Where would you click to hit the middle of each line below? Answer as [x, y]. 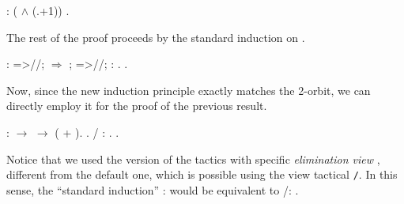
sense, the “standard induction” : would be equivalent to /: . [153, 189]
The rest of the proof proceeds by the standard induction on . [156, 37]
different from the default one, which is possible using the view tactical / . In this [202, 174]
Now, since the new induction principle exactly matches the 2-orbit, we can [189, 90]
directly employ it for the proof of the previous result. [137, 106]
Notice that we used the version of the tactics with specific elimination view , [193, 159]
